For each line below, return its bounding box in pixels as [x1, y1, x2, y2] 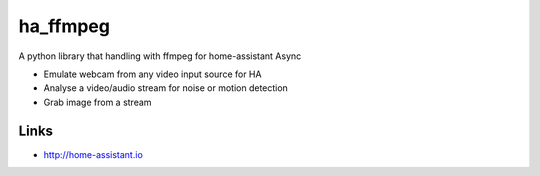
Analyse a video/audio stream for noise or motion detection [43, 82, 289, 94]
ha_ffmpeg [18, 15, 110, 37]
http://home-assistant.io [43, 148, 144, 160]
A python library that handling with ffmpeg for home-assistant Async [18, 50, 302, 62]
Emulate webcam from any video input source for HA [43, 68, 262, 80]
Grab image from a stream [43, 96, 152, 108]
